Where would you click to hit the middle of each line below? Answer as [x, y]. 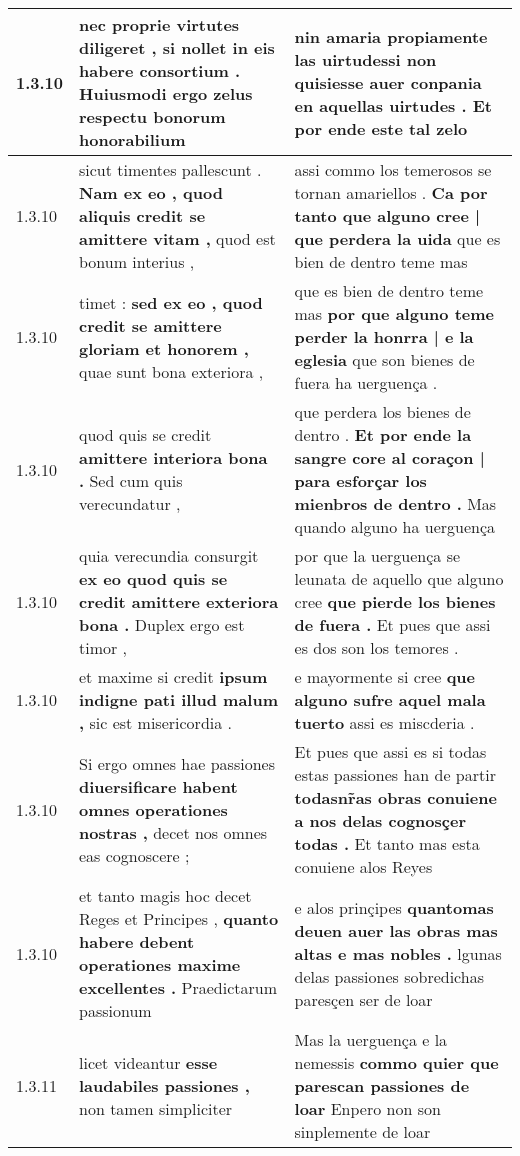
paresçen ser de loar [363, 999]
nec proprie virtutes [159, 24]
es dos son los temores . [376, 647]
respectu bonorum [152, 116]
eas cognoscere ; [134, 855]
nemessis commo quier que [396, 1062]
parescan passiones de [382, 1085]
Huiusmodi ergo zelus [166, 93]
